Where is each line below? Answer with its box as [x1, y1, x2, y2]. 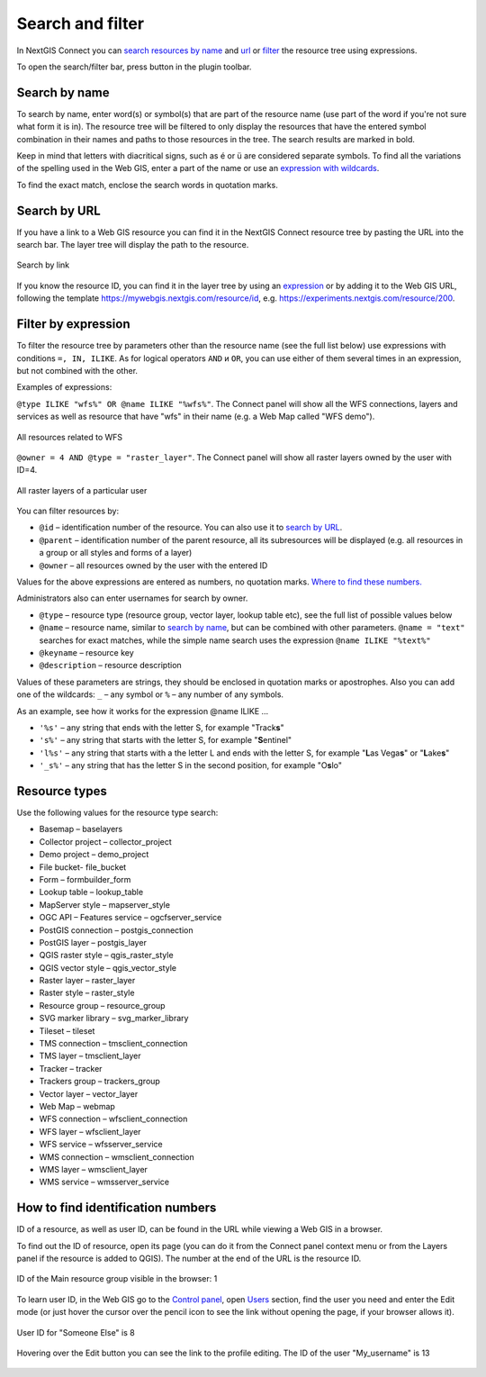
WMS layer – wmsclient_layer [39, 1164, 148, 1174]
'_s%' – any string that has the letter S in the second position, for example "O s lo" [39, 760, 342, 771]
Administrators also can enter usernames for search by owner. [16, 593, 248, 603]
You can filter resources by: [16, 505, 120, 517]
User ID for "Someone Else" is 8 [16, 1327, 135, 1337]
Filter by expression [16, 316, 130, 332]
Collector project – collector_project [39, 836, 173, 847]
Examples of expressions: [16, 382, 112, 393]
